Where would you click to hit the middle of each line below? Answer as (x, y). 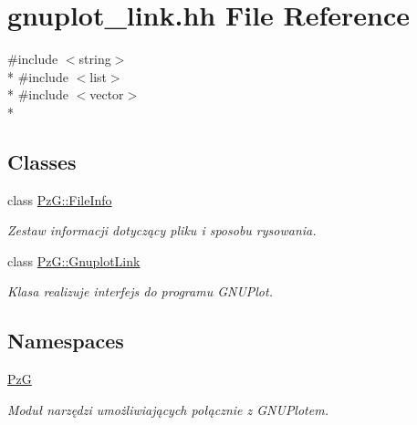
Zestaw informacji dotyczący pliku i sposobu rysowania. (162, 230)
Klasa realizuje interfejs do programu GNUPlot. (140, 291)
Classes (42, 161)
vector (107, 94)
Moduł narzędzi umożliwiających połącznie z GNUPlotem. (168, 409)
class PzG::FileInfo (60, 199)
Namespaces (66, 341)
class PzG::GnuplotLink (74, 260)
